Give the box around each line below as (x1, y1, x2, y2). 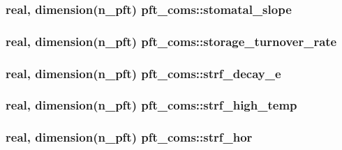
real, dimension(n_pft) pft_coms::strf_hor (6, 128, 253, 146)
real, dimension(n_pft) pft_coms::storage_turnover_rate (6, 32, 337, 50)
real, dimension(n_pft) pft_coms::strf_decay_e (6, 64, 281, 82)
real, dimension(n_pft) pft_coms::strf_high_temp (6, 96, 297, 114)
